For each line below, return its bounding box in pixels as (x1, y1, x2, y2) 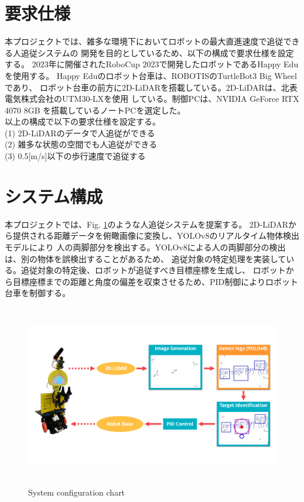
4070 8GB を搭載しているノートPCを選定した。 (5, 104, 186, 116)
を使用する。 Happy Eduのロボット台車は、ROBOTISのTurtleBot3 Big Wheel (5, 69, 297, 81)
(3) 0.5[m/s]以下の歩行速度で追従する (5, 150, 146, 162)
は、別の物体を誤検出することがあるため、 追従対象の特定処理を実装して (5, 252, 286, 264)
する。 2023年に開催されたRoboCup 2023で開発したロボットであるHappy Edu (5, 58, 299, 70)
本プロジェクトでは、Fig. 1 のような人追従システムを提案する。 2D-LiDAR (5, 218, 288, 230)
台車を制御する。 (5, 287, 70, 299)
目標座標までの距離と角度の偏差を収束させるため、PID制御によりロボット (12, 275, 299, 287)
